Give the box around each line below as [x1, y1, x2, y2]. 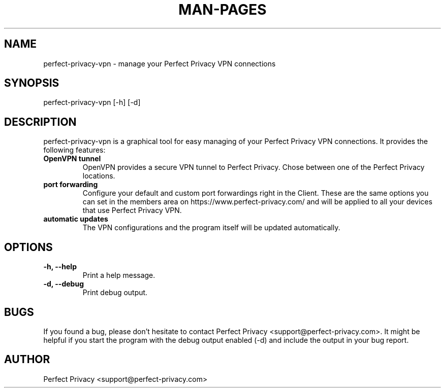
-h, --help [43, 262, 77, 271]
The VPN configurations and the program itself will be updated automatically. [82, 223, 340, 232]
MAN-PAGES [178, 1, 267, 18]
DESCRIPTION [4, 115, 77, 128]
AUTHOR [4, 353, 50, 366]
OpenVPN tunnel [43, 154, 101, 163]
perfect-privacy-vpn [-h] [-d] [43, 98, 141, 107]
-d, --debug [43, 279, 84, 289]
